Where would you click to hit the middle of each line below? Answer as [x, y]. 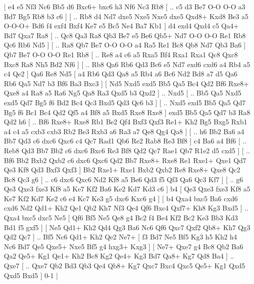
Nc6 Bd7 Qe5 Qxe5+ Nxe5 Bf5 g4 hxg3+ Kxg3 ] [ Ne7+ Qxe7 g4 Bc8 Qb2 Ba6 [124, 246]
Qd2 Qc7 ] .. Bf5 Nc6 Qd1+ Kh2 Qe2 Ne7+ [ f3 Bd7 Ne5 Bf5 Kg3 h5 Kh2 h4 [121, 237]
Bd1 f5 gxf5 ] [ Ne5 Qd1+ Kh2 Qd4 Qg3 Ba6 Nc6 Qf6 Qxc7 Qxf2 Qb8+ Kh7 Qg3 [127, 227]
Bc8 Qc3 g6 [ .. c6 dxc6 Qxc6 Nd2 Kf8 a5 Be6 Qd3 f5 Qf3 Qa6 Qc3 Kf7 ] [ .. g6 [124, 179]
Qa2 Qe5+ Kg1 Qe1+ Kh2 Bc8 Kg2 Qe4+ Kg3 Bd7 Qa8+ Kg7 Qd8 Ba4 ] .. [119, 256]
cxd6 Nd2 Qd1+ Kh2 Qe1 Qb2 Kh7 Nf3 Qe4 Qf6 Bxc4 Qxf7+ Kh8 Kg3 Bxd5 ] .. [126, 208]
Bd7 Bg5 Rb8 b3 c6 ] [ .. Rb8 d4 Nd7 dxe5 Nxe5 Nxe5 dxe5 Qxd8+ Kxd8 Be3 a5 [126, 16]
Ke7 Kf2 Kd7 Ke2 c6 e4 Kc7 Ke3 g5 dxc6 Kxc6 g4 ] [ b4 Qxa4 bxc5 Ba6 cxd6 [121, 198]
